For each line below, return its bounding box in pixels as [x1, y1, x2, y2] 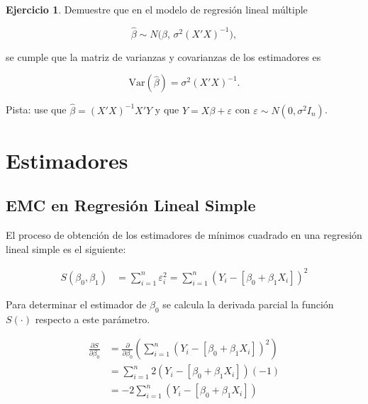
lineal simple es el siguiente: [6, 241, 126, 256]
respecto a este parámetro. [35, 311, 150, 326]
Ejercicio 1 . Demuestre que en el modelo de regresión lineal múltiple [6, 2, 308, 16]
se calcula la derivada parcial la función [162, 296, 334, 311]
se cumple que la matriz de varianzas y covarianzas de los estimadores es [6, 49, 321, 64]
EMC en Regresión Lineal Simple [6, 194, 256, 216]
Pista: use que [6, 102, 67, 117]
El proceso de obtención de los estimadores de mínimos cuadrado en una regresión [6, 228, 362, 242]
